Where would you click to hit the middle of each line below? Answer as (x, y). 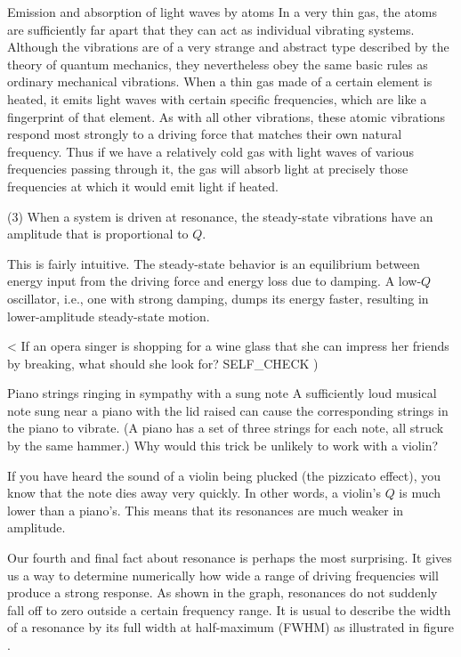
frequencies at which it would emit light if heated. (143, 186)
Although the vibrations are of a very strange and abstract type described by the (228, 47)
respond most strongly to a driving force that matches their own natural (205, 134)
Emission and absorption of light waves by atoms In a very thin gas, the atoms (222, 12)
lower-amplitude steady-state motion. (109, 316)
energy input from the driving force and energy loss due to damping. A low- (214, 281)
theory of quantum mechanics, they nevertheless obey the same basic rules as (218, 64)
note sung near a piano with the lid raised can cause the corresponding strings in (228, 410)
